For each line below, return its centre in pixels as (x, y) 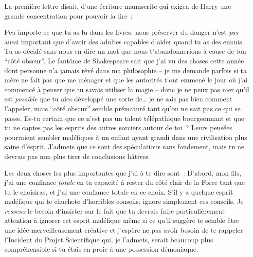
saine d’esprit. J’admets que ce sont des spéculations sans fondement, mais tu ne (124, 147)
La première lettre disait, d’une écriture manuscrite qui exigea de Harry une (118, 6)
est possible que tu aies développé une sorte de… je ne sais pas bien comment (118, 99)
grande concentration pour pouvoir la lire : (69, 15)
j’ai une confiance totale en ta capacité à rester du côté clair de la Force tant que (125, 182)
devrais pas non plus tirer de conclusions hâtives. (77, 156)
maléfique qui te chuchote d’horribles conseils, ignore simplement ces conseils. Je (124, 201)
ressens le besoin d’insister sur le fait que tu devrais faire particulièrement (115, 210)
